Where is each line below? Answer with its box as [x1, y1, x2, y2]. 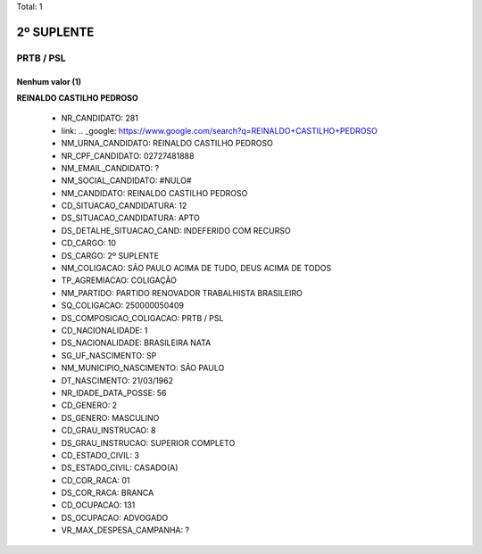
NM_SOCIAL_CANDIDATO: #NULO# [61, 175, 192, 186]
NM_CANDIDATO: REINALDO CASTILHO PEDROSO [61, 187, 248, 198]
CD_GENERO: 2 [61, 400, 118, 410]
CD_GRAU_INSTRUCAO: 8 [61, 425, 156, 436]
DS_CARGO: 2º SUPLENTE [61, 250, 160, 260]
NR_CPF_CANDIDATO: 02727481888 [61, 150, 195, 161]
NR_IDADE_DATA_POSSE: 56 [61, 387, 167, 398]
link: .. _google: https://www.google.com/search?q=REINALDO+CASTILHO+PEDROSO [61, 125, 378, 136]
